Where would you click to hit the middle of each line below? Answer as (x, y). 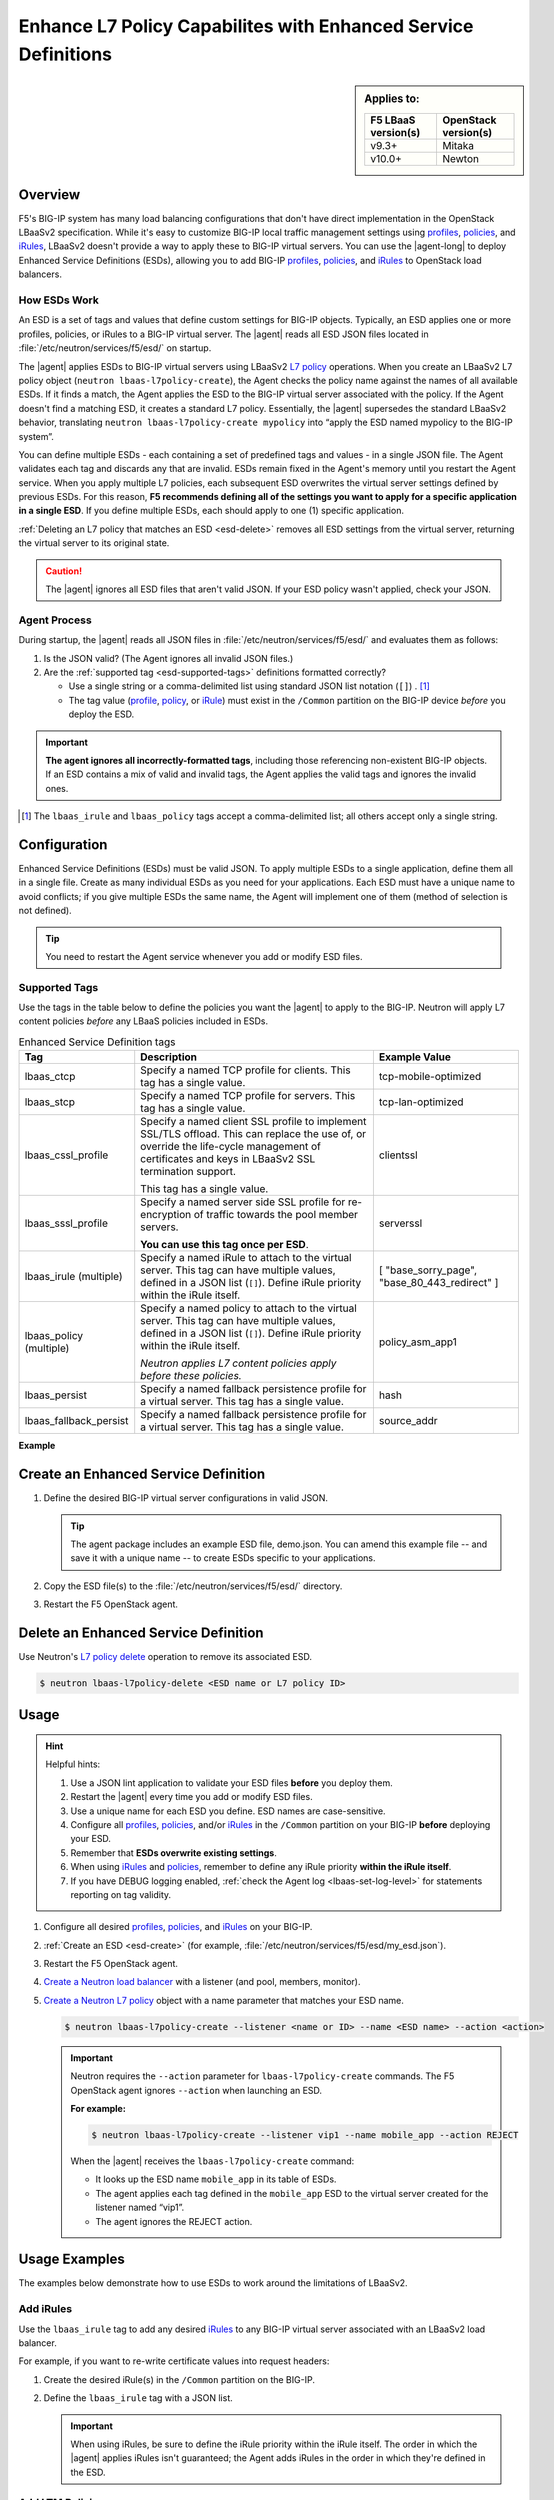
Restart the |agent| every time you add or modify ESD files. (192, 1797)
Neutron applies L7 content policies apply (238, 1363)
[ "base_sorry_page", (428, 1270)
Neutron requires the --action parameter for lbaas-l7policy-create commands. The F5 (262, 2076)
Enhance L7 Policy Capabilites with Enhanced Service (246, 26)
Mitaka (458, 145)
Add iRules (45, 2309)
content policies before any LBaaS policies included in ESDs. (143, 1021)
